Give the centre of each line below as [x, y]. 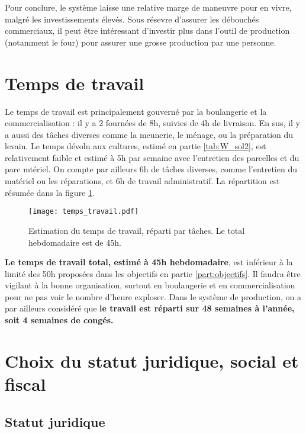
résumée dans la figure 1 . [50, 192]
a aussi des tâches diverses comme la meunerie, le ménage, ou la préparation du [149, 134]
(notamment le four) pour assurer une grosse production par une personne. [141, 42]
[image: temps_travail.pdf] [84, 212]
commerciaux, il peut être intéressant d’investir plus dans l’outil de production [147, 30]
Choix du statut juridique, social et [152, 360]
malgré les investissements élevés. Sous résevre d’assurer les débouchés [132, 19]
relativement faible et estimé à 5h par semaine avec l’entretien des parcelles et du [152, 157]
